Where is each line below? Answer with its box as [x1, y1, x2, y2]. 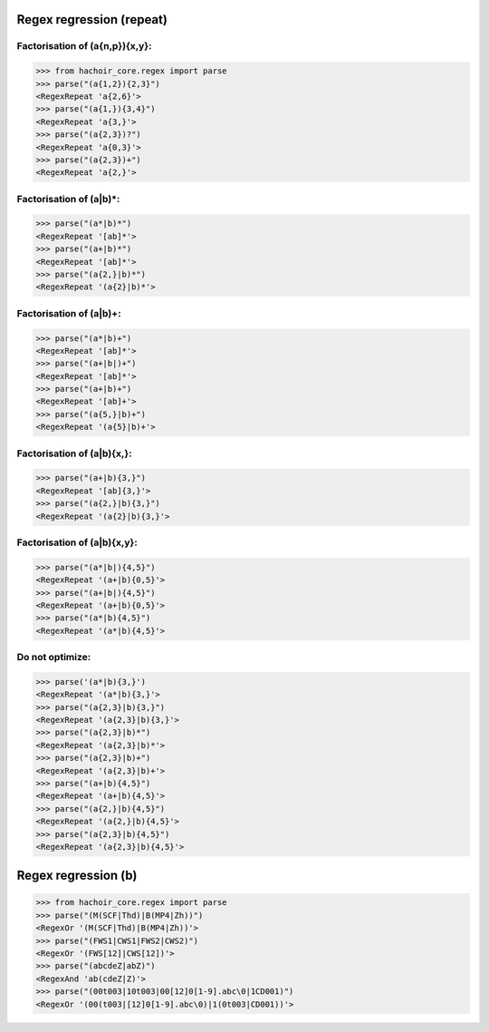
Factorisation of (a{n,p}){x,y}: [16, 40, 152, 53]
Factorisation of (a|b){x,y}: [16, 536, 138, 549]
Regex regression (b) [16, 868, 138, 883]
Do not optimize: [16, 651, 91, 664]
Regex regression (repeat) [16, 12, 168, 27]
